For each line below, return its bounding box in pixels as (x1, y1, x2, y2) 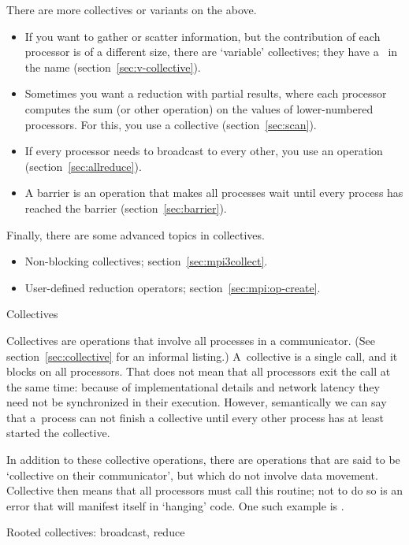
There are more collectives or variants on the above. (6, 2, 257, 17)
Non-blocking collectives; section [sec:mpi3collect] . (24, 253, 268, 269)
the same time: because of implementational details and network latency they (6, 378, 380, 395)
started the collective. (6, 425, 110, 441)
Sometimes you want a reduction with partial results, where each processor (24, 85, 387, 102)
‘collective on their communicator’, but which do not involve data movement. (6, 466, 378, 483)
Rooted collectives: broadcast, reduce (6, 524, 185, 540)
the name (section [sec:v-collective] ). (24, 58, 201, 75)
